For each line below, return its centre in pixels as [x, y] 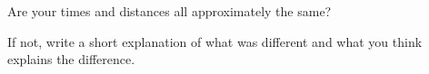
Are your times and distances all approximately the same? [170, 11]
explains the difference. [71, 59]
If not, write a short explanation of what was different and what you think [215, 41]
